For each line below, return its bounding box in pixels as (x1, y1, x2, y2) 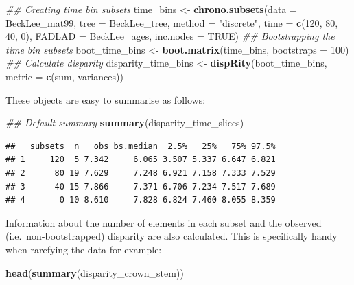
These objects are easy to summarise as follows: (5, 92, 206, 106)
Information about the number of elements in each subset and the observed (5, 215, 322, 229)
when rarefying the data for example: (5, 242, 162, 256)
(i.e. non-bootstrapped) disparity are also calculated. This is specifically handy (5, 229, 338, 243)
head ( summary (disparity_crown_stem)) (5, 265, 184, 280)
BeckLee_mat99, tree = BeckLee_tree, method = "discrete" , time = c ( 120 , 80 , (5, 15, 338, 30)
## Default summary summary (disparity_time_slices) (5, 115, 244, 130)
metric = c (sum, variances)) (5, 69, 123, 83)
